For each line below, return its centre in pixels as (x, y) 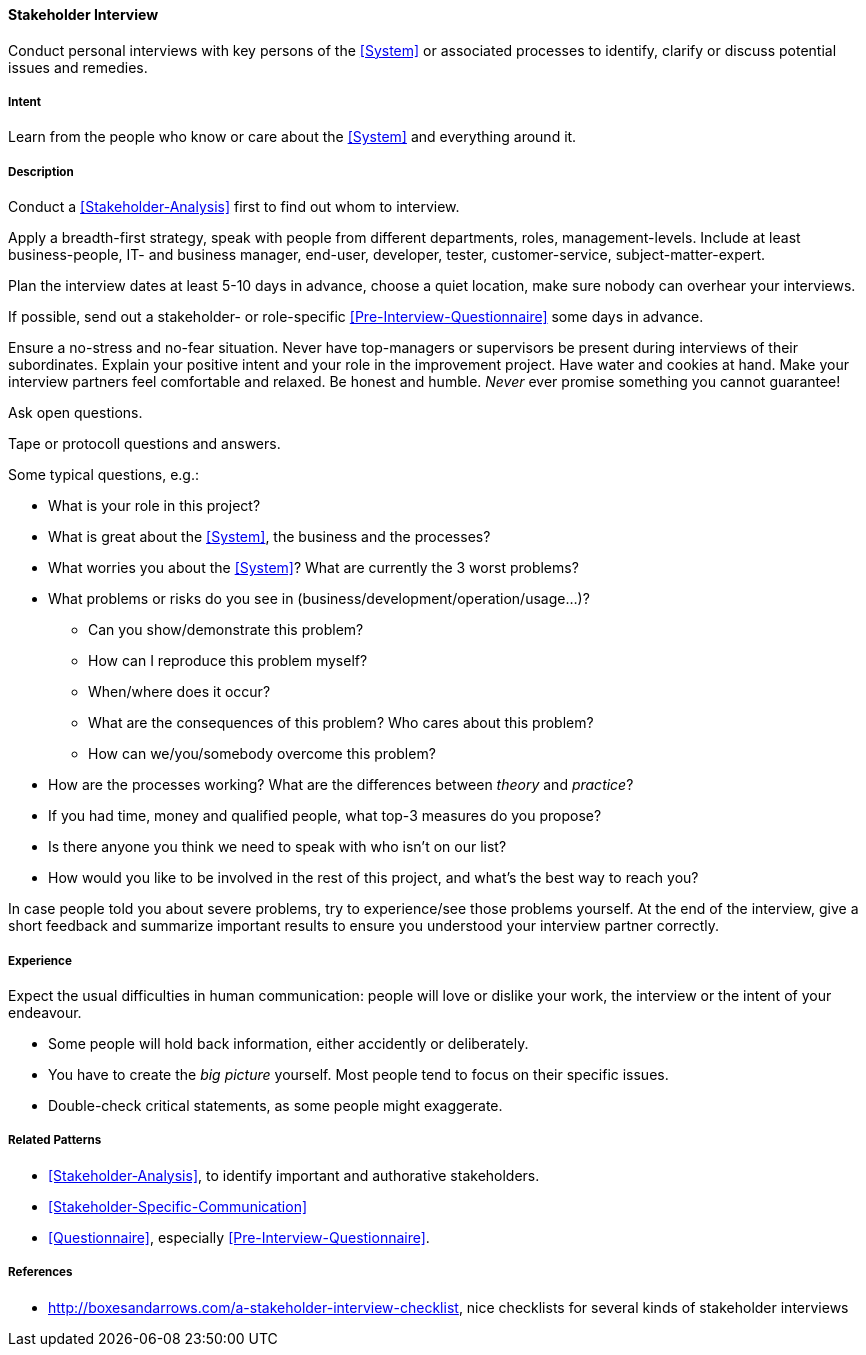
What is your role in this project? (154, 506)
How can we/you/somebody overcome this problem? (262, 754)
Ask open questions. (75, 413)
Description (41, 171)
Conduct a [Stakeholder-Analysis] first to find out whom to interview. (234, 207)
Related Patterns (55, 1140)
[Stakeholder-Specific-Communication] (178, 1206)
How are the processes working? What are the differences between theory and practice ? (341, 785)
